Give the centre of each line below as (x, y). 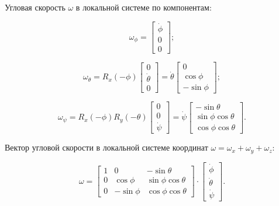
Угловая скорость (35, 7)
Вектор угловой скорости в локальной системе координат (106, 147)
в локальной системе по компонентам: (144, 7)
